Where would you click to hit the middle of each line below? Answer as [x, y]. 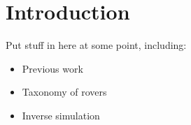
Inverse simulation [61, 115]
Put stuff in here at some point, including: [96, 45]
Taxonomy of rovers [64, 92]
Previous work [52, 68]
